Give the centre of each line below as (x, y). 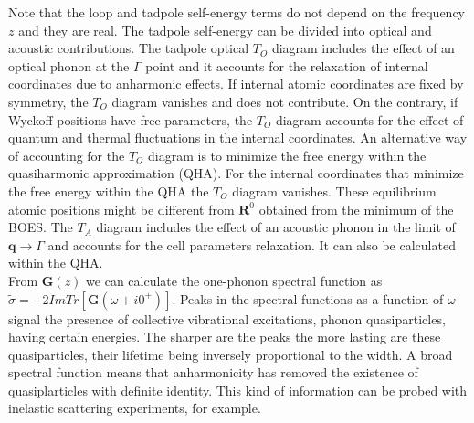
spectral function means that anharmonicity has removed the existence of (213, 372)
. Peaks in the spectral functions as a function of (308, 298)
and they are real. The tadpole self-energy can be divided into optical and (225, 30)
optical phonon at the (69, 65)
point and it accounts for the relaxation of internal (287, 65)
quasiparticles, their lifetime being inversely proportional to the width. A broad (231, 354)
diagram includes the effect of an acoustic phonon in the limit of (276, 227)
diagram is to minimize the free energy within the (287, 155)
